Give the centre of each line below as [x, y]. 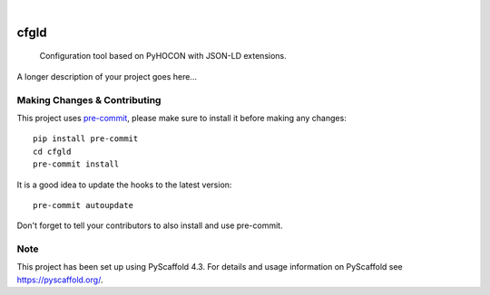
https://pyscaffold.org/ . [60, 280]
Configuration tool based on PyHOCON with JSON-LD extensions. [163, 56]
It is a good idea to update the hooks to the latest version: [124, 185]
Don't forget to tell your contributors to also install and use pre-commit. [150, 225]
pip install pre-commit [86, 139]
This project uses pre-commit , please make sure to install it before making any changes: [181, 118]
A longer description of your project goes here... [107, 76]
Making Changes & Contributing [89, 100]
